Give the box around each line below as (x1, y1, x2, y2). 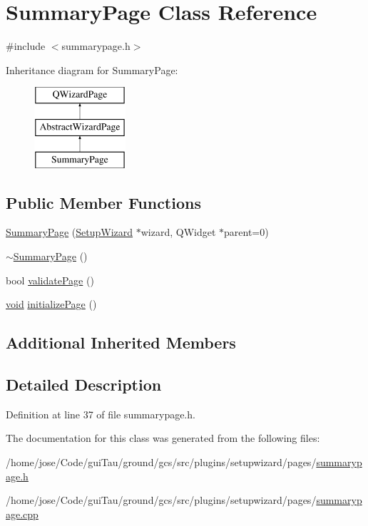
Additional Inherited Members (6, 331, 236, 354)
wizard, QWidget (140, 225, 216, 239)
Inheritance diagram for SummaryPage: (6, 62, 178, 77)
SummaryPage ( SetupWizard (6, 225, 133, 239)
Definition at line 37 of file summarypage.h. (6, 406, 195, 421)
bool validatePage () (6, 272, 94, 287)
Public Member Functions (6, 191, 201, 213)
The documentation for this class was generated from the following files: (6, 430, 320, 445)
